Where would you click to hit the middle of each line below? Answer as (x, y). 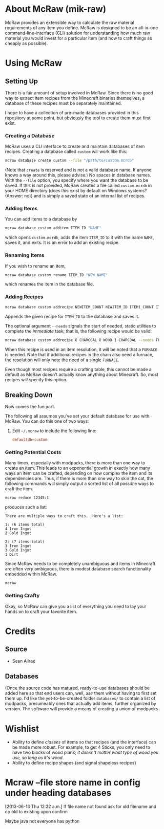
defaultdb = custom (30, 440)
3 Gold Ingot (18, 550)
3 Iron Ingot (18, 546)
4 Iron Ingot (18, 529)
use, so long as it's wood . (38, 758)
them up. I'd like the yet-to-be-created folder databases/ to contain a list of (80, 698)
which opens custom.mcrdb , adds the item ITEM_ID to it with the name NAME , (80, 238)
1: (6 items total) (25, 525)
